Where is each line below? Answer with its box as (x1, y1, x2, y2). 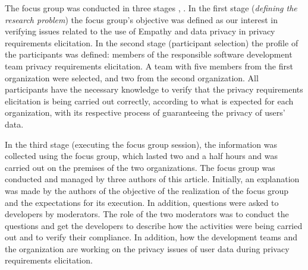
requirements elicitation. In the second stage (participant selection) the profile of (5, 36, 298, 49)
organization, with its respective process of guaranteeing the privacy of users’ (5, 106, 285, 119)
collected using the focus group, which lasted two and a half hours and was (5, 150, 278, 162)
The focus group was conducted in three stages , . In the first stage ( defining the (5, 2, 297, 14)
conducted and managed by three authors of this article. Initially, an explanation (5, 173, 300, 185)
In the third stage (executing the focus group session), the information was (5, 138, 277, 150)
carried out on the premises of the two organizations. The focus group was (5, 161, 275, 173)
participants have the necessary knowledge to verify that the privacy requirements (5, 83, 303, 96)
